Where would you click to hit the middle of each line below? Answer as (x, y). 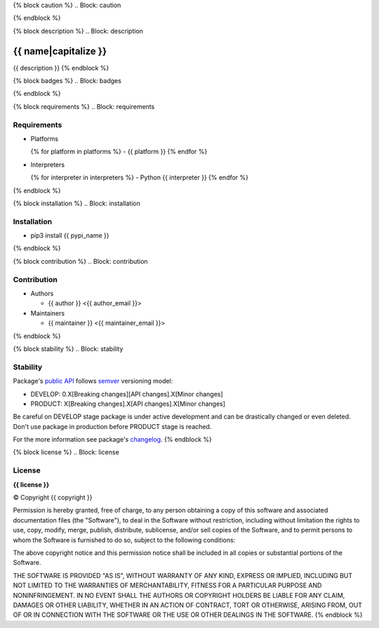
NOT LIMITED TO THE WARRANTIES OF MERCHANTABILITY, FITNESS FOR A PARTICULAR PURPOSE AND (167, 585)
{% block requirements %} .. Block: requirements (84, 106)
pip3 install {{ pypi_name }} (70, 236)
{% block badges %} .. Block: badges (67, 81)
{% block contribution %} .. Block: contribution (80, 261)
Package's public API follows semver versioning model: (93, 381)
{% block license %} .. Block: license (66, 452)
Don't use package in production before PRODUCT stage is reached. (112, 426)
